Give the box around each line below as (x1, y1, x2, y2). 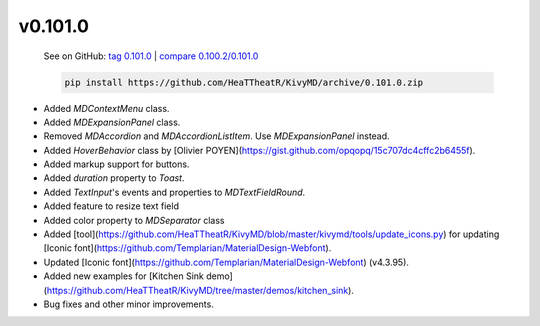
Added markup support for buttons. (43, 158, 190, 170)
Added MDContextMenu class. (43, 102, 170, 114)
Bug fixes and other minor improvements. (43, 298, 214, 310)
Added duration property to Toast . (43, 172, 185, 184)
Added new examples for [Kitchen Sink (43, 270, 205, 282)
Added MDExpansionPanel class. (43, 116, 181, 128)
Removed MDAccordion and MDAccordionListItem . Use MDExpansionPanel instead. (43, 130, 390, 142)
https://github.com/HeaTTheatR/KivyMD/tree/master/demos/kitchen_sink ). (46, 284, 355, 296)
